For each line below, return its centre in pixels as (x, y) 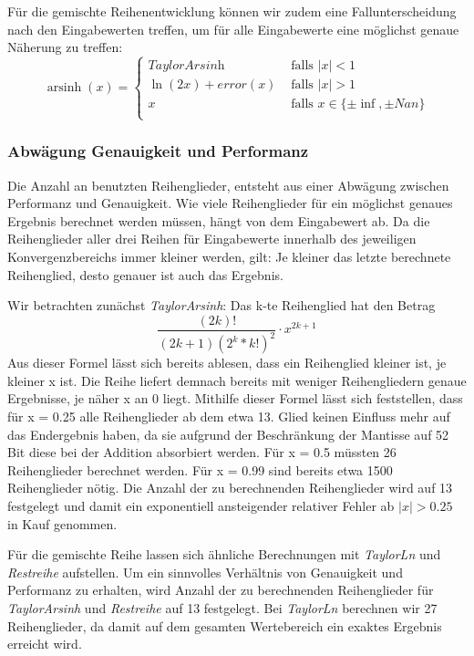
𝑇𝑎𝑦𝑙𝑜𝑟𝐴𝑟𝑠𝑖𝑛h (186, 66)
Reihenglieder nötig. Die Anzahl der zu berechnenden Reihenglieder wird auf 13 (230, 488)
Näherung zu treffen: (65, 47)
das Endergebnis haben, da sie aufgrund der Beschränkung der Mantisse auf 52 (228, 434)
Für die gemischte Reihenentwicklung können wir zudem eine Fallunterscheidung (232, 11)
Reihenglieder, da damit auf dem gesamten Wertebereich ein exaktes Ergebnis (225, 625)
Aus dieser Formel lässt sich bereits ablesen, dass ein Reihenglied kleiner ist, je (227, 363)
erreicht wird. (45, 644)
